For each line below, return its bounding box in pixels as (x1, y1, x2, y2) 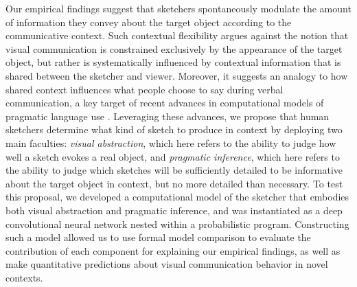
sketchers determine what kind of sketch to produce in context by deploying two (5, 122, 343, 137)
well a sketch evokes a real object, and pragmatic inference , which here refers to (5, 149, 340, 163)
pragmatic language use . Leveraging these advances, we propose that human (5, 108, 330, 123)
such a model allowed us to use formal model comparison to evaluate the (5, 230, 311, 244)
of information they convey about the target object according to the (5, 14, 292, 29)
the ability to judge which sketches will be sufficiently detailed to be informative (5, 163, 343, 177)
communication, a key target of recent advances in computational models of (5, 95, 324, 110)
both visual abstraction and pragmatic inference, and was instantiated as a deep (5, 203, 343, 217)
